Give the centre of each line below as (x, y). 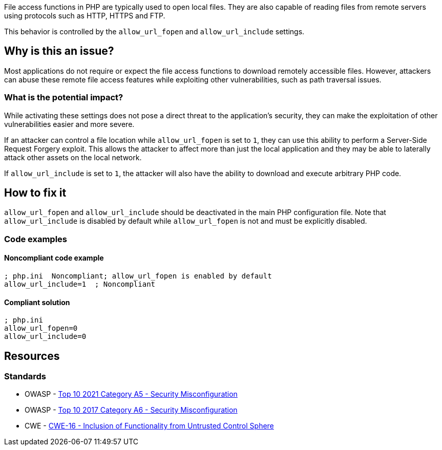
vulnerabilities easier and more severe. (69, 124)
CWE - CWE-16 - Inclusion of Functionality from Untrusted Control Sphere (149, 426)
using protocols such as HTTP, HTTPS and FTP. (85, 16)
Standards (25, 377)
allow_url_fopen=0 (41, 328)
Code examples (36, 239)
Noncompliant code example (54, 258)
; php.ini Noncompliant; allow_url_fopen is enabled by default (138, 276)
